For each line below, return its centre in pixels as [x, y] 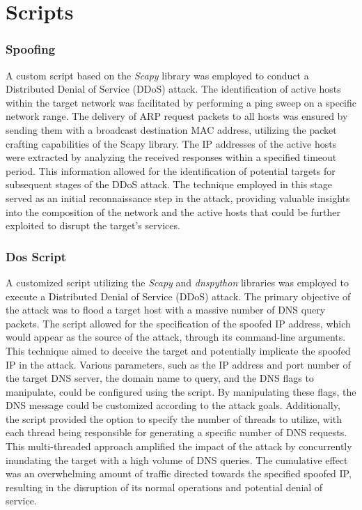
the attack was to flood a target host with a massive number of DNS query [166, 310]
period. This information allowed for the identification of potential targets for [171, 170]
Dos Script [36, 256]
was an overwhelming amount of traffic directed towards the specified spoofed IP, [179, 473]
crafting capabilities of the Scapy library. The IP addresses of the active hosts [171, 143]
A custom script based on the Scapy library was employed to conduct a [157, 75]
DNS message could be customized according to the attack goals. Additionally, [173, 405]
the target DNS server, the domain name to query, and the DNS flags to [160, 378]
